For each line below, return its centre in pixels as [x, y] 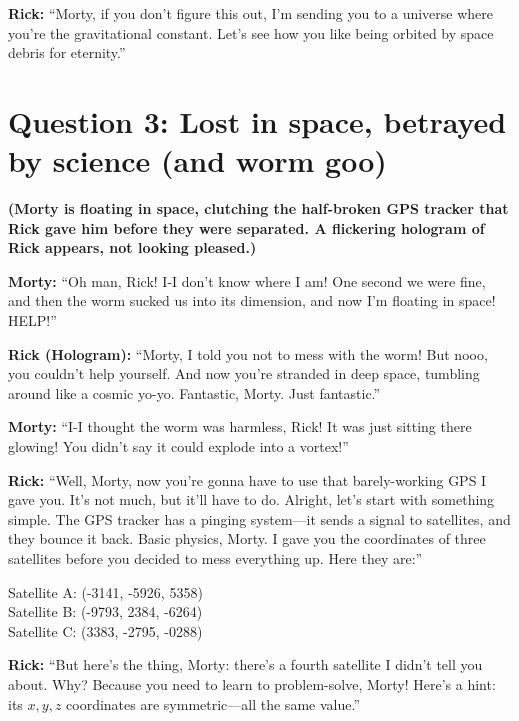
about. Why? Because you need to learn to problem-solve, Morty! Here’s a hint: [252, 683]
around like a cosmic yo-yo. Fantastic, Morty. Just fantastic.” [194, 392]
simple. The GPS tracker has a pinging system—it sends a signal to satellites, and [259, 518]
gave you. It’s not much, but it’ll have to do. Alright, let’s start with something [251, 499]
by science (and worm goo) [197, 160]
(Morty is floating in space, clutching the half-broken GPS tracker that [258, 208]
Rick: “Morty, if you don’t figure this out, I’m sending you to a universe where [251, 13]
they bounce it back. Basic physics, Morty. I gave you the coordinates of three [247, 538]
